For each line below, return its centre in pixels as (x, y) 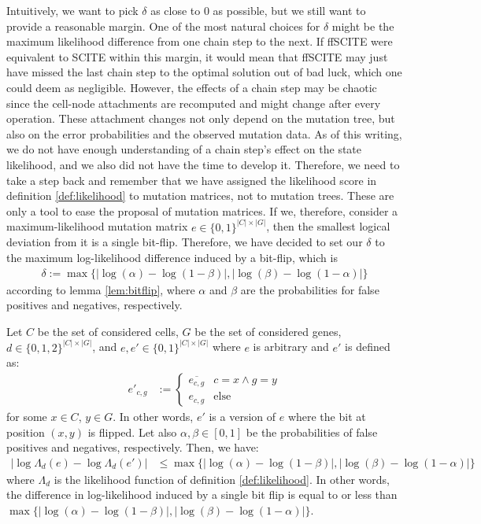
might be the (363, 26)
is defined (368, 347)
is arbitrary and (291, 347)
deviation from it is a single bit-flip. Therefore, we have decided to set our (185, 242)
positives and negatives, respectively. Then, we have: (133, 447)
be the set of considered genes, (268, 331)
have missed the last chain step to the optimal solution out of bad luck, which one (204, 72)
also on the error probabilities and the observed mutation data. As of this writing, (204, 133)
